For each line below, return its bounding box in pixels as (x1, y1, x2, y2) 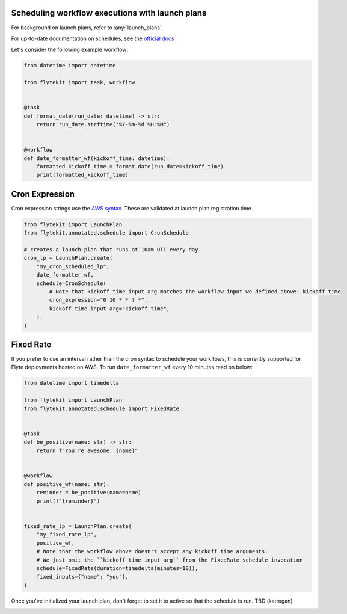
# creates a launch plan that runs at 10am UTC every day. (23, 247, 201, 253)
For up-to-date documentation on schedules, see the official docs (11, 35, 174, 42)
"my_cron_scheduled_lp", (36, 263, 110, 270)
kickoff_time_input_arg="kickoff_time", (49, 305, 170, 312)
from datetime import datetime (23, 62, 117, 69)
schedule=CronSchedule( (36, 280, 106, 287)
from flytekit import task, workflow (23, 79, 135, 86)
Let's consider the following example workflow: (11, 46, 129, 54)
